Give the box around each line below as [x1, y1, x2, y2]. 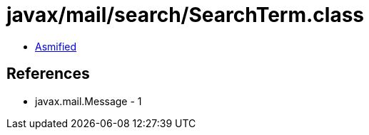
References [6, 65, 90, 83]
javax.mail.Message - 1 [35, 94, 142, 107]
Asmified [35, 40, 77, 53]
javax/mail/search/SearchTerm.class [6, 3, 365, 27]
